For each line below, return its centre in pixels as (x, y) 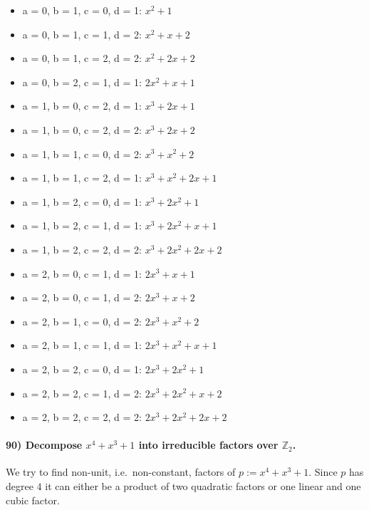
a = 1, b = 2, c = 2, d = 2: (82, 249)
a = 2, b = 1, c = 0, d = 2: (82, 321)
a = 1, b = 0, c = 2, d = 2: (82, 129)
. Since (323, 472)
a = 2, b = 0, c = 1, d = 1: (82, 273)
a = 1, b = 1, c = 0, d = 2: (82, 153)
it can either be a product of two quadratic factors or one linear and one (203, 486)
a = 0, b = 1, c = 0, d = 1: (82, 10)
